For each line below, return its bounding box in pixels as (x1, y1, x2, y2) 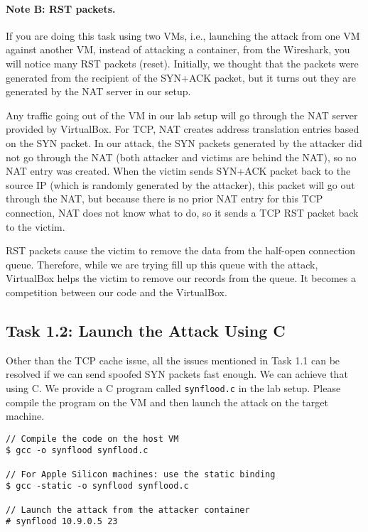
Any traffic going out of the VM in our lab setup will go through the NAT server (6, 107, 358, 122)
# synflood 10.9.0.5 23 (6, 516, 118, 527)
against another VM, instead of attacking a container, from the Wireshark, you (6, 42, 350, 57)
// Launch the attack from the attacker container (6, 504, 250, 515)
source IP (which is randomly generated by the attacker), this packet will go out (6, 177, 355, 192)
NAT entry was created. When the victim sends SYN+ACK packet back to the (6, 163, 351, 178)
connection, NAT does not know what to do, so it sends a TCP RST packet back (6, 205, 359, 219)
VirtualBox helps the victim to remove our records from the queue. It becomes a (6, 271, 356, 286)
